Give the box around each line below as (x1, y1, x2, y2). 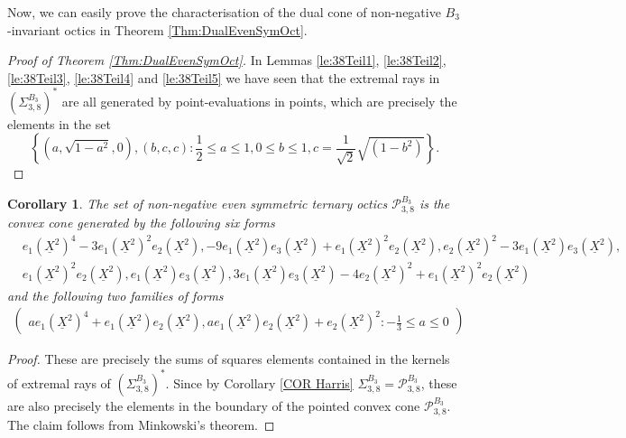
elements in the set (7, 114, 111, 133)
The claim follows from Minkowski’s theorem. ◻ (7, 415, 275, 433)
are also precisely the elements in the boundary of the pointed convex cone (7, 396, 420, 415)
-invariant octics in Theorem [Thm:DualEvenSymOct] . (7, 20, 308, 39)
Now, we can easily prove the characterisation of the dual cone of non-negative (7, 3, 441, 21)
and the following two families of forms (7, 285, 224, 304)
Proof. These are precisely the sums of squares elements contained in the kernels (7, 349, 450, 368)
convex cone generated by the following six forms (7, 213, 275, 232)
